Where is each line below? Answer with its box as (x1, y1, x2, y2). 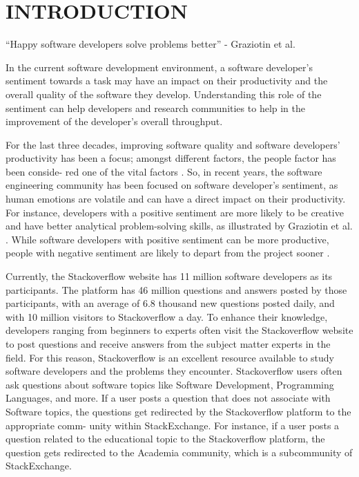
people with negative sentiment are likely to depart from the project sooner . (6, 245, 330, 260)
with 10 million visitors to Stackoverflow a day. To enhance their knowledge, (6, 309, 328, 324)
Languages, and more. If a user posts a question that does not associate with (6, 391, 331, 405)
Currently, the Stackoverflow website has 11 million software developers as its (6, 269, 333, 283)
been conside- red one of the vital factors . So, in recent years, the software (6, 164, 322, 178)
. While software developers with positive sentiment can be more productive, (6, 232, 329, 246)
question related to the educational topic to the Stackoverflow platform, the (6, 431, 325, 446)
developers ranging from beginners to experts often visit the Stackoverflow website (6, 323, 353, 337)
